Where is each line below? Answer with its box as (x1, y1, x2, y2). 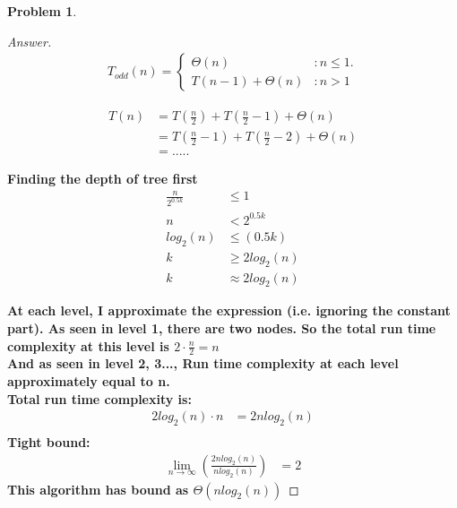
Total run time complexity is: (7, 389, 192, 408)
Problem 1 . (7, 2, 77, 20)
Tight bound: (7, 433, 91, 451)
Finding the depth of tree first (7, 169, 198, 188)
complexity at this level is (7, 336, 169, 355)
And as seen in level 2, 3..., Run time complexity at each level (7, 354, 399, 373)
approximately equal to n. (7, 371, 170, 390)
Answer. (7, 31, 52, 50)
